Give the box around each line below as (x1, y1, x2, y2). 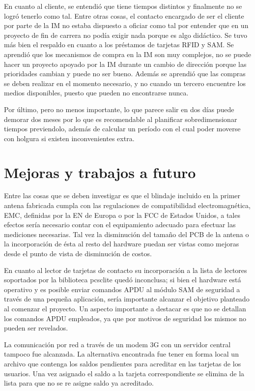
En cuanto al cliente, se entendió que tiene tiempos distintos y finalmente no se (4, 1, 242, 11)
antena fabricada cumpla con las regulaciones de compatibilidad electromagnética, (4, 200, 251, 211)
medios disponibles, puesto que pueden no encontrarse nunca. (4, 88, 189, 98)
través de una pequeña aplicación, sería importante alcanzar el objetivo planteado (4, 294, 250, 304)
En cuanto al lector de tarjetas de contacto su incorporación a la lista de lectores (4, 265, 247, 275)
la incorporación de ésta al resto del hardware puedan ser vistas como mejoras (4, 239, 239, 249)
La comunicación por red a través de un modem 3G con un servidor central (4, 339, 231, 349)
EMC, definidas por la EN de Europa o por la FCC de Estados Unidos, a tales (4, 210, 240, 220)
